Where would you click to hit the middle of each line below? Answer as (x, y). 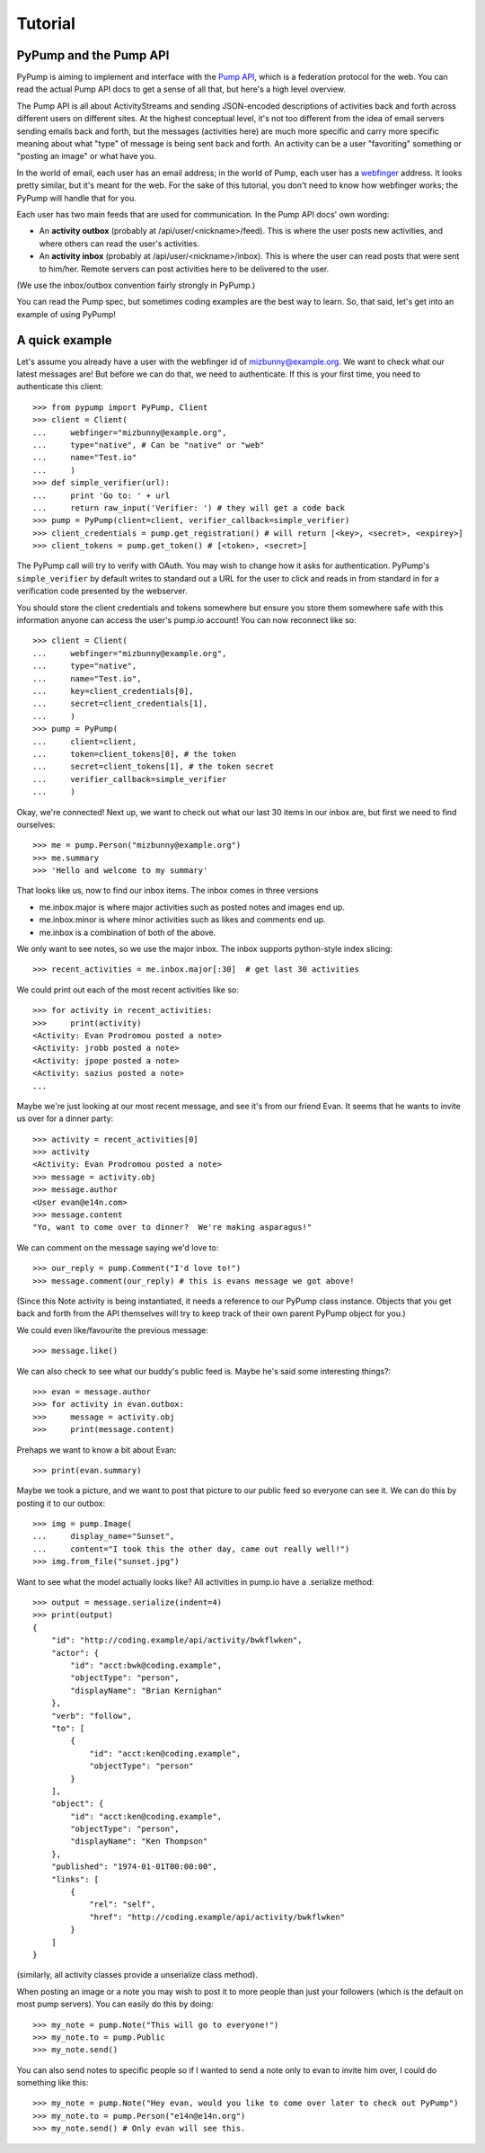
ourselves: (36, 824)
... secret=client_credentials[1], (120, 704)
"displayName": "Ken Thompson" (139, 1842)
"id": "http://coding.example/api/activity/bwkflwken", (176, 1640)
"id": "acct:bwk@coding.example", (146, 1665)
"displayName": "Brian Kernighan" (146, 1690)
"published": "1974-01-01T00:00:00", (134, 1867)
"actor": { (75, 1653)
